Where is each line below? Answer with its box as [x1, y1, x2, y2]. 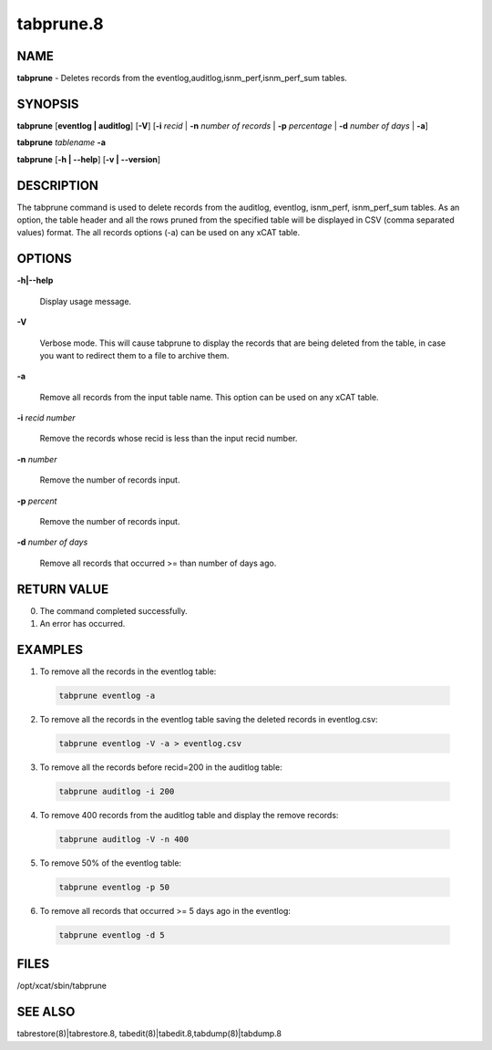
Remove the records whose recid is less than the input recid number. [39, 433, 298, 444]
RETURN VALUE [16, 581, 109, 597]
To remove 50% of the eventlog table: [39, 858, 182, 868]
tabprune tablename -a [16, 137, 107, 148]
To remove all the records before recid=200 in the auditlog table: [39, 762, 282, 773]
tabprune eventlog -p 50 [58, 881, 170, 892]
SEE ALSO [16, 1004, 76, 1020]
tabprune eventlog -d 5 [58, 930, 166, 940]
